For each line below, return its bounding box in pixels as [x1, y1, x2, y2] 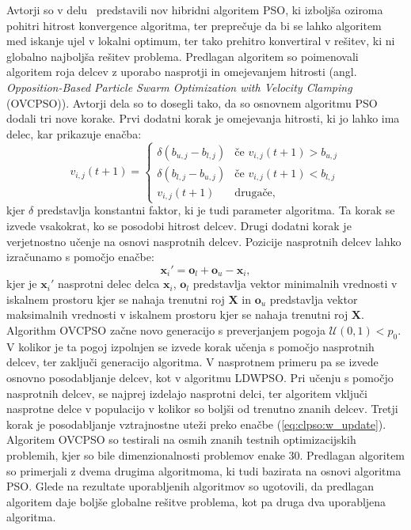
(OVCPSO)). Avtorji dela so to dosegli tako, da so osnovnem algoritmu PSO [6, 94, 378, 111]
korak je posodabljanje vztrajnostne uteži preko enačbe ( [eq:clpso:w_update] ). [6, 415, 386, 432]
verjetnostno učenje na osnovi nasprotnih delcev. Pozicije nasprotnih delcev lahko [6, 233, 401, 249]
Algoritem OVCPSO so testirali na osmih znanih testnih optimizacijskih [6, 431, 356, 448]
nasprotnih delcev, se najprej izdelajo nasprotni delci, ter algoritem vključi [6, 384, 367, 401]
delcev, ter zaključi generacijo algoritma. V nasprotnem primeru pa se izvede [6, 354, 379, 370]
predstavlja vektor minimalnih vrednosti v [192, 275, 398, 292]
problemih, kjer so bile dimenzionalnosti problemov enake [6, 446, 285, 463]
